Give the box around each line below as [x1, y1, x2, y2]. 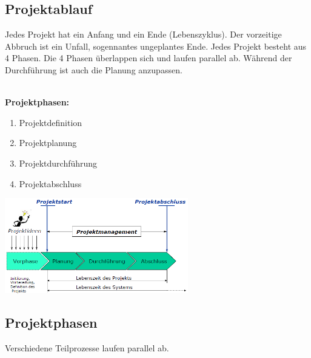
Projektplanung [19, 136, 77, 149]
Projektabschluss [19, 177, 82, 190]
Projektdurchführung [19, 156, 98, 169]
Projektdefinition [19, 116, 82, 128]
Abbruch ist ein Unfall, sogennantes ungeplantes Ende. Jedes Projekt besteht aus [5, 39, 307, 52]
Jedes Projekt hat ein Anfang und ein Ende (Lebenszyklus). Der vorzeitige [5, 28, 282, 41]
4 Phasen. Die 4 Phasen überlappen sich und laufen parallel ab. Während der [5, 51, 292, 64]
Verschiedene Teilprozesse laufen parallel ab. [5, 341, 169, 354]
